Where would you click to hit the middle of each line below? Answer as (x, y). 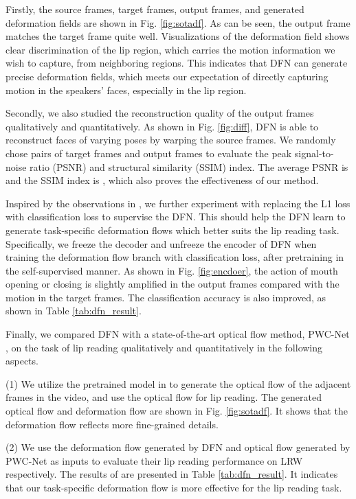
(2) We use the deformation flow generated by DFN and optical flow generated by (178, 447)
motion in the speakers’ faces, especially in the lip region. (126, 90)
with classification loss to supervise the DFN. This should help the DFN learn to (176, 217)
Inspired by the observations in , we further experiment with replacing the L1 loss (178, 203)
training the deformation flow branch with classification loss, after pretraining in (175, 257)
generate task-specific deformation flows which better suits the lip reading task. (173, 230)
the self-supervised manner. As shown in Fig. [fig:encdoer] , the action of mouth (172, 270)
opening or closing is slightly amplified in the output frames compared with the (173, 284)
